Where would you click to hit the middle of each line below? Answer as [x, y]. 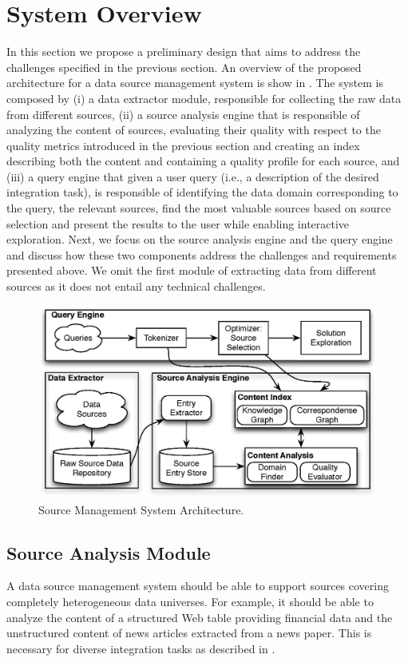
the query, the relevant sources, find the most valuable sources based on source [199, 208]
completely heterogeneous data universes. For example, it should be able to [190, 601]
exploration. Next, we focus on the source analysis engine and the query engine [200, 239]
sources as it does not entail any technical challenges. [136, 286]
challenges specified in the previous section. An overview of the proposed [184, 67]
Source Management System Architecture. [141, 509]
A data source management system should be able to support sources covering [198, 586]
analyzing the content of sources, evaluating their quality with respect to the [194, 130]
